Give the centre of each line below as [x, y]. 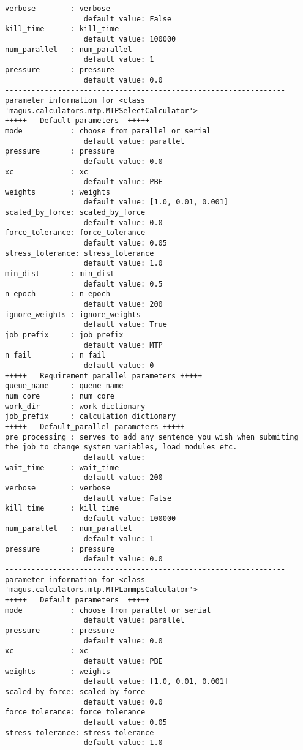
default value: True [125, 325]
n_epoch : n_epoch [58, 294]
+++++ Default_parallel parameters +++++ [95, 426]
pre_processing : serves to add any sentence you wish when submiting [152, 437]
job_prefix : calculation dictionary [91, 417]
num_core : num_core [60, 396]
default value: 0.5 [123, 284]
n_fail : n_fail [55, 355]
